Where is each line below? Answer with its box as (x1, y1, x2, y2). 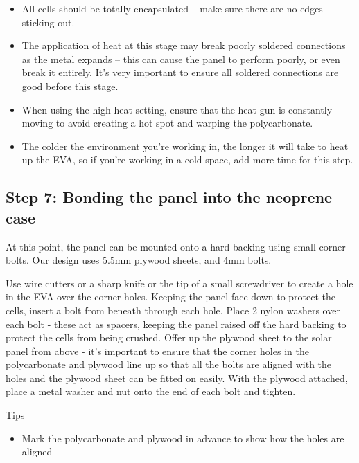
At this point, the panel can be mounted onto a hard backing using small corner (6, 239, 346, 253)
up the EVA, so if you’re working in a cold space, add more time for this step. (21, 152, 353, 167)
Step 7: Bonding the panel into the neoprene (6, 186, 333, 208)
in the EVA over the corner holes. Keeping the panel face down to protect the (6, 289, 336, 304)
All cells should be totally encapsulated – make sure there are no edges (21, 1, 323, 15)
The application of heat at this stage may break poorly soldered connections (21, 38, 346, 53)
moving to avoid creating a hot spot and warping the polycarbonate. (21, 116, 313, 130)
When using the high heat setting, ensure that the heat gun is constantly (21, 102, 333, 116)
